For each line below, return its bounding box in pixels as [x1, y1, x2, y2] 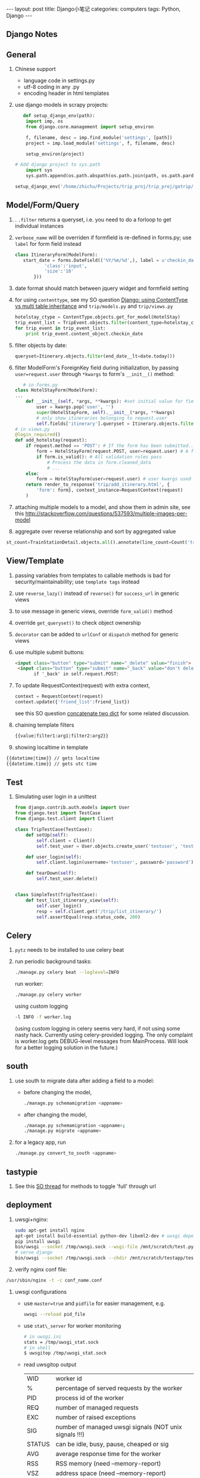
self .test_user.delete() [36, 876, 98, 882]
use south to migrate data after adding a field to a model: [14, 1077, 155, 1084]
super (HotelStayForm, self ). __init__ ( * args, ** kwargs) [36, 409, 176, 415]
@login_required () [14, 431, 61, 438]
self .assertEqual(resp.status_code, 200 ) [36, 914, 141, 920]
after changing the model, [23, 1111, 87, 1118]
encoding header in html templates [23, 90, 110, 97]
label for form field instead [14, 240, 82, 247]
